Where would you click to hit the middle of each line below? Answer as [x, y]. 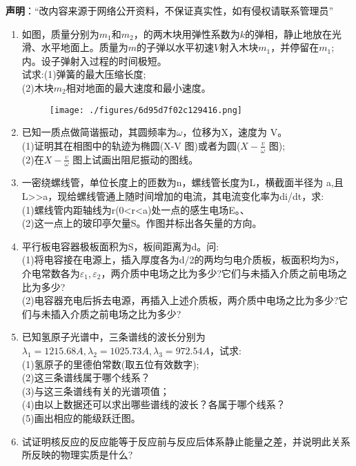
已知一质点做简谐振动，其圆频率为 [99, 132]
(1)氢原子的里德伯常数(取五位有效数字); [110, 364]
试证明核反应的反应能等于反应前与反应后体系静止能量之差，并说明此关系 [186, 441]
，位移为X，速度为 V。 [235, 132]
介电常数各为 [51, 273]
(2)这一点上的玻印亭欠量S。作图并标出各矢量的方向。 [142, 223]
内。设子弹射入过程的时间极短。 [94, 60]
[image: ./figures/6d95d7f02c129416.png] [146, 110]
